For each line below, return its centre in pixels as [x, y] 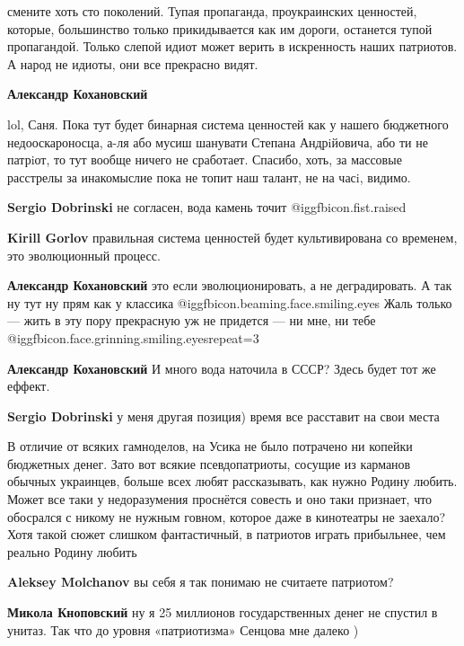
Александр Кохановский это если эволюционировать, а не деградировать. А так [230, 285]
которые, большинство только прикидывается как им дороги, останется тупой [220, 28]
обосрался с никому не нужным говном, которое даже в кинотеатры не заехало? [227, 516]
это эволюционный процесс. [84, 255]
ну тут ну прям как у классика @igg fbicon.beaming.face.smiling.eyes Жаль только [230, 302]
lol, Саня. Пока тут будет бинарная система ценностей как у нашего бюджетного [228, 124]
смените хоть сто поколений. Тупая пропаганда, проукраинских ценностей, [212, 11]
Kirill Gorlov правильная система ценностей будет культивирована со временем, [232, 237]
